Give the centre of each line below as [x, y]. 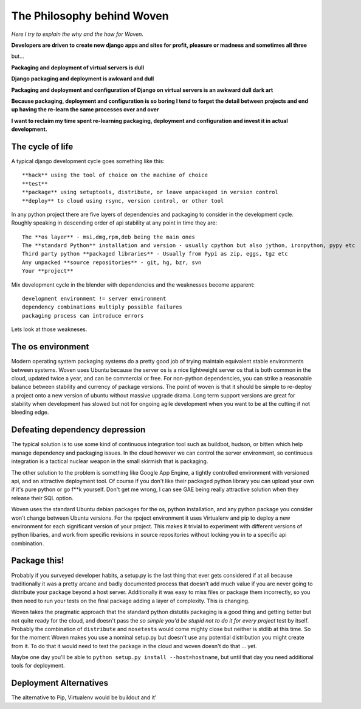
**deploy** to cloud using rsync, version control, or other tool [123, 201]
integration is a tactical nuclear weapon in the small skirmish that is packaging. [110, 461]
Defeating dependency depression [78, 430]
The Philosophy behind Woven [90, 16]
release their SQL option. [43, 498]
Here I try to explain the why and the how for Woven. [77, 34]
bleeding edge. [30, 412]
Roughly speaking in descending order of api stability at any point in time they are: [114, 223]
